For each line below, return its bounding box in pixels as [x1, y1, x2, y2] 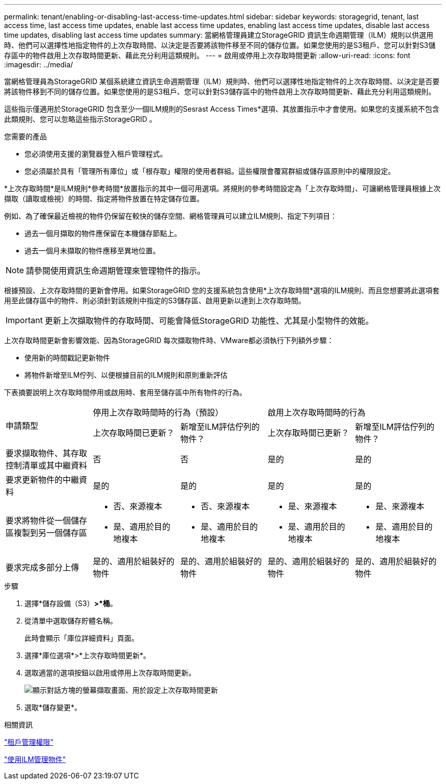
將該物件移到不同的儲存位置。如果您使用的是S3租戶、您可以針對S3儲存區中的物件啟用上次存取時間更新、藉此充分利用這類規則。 [4, 87, 436, 96]
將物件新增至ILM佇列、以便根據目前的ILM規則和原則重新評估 [24, 371, 228, 379]
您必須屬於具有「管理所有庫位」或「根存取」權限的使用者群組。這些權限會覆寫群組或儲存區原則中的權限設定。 [24, 167, 395, 175]
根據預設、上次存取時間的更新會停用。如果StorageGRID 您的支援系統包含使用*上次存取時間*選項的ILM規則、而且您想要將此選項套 [4, 286, 440, 295]
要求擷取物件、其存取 [6, 448, 88, 458]
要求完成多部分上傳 [6, 562, 79, 572]
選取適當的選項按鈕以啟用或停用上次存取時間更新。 [24, 668, 196, 677]
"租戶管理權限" [4, 738, 54, 746]
